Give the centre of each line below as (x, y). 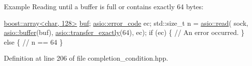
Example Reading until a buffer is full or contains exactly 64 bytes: (104, 6)
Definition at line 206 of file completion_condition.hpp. (86, 58)
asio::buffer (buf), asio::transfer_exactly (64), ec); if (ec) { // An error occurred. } (124, 32)
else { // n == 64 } (34, 41)
